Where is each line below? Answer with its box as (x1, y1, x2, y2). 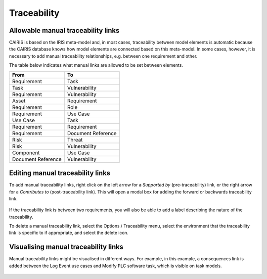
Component (12, 149, 40, 156)
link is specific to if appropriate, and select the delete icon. (9, 230, 129, 236)
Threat (67, 136, 83, 143)
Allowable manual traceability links (9, 26, 120, 35)
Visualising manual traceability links (9, 243, 124, 251)
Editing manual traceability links (9, 169, 111, 178)
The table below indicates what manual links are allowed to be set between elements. (9, 62, 183, 68)
